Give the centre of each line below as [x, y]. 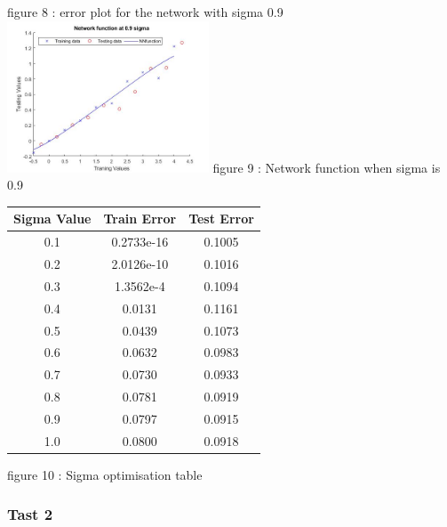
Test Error [221, 219]
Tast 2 [30, 514]
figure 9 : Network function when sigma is [327, 167]
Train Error [140, 219]
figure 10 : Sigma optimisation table [105, 474]
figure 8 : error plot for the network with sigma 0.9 [145, 12]
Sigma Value [52, 219]
